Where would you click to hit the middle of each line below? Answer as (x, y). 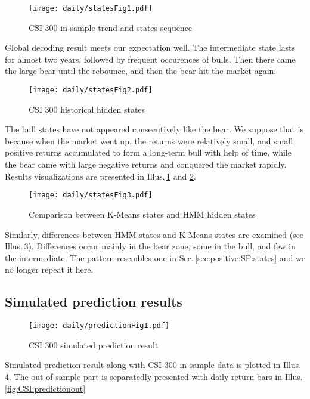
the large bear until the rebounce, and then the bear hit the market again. (141, 71)
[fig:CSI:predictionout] (45, 388)
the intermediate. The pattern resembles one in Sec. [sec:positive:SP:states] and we (155, 257)
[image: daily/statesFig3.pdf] (91, 195)
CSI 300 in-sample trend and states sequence (111, 27)
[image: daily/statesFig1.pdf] (91, 8)
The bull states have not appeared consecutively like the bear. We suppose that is (154, 129)
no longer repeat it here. (49, 269)
